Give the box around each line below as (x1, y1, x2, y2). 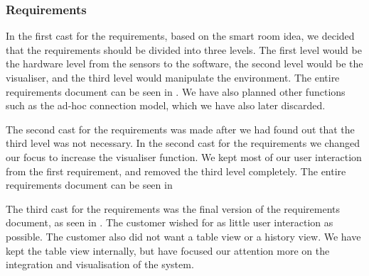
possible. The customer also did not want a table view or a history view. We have (6, 228, 361, 243)
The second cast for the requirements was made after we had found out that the (6, 121, 355, 136)
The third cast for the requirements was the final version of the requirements (6, 201, 341, 216)
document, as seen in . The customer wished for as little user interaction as (6, 215, 333, 230)
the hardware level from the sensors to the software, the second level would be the (6, 56, 363, 71)
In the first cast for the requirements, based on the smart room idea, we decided (6, 28, 355, 43)
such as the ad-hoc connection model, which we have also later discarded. (6, 98, 326, 113)
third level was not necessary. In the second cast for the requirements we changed (6, 136, 360, 150)
